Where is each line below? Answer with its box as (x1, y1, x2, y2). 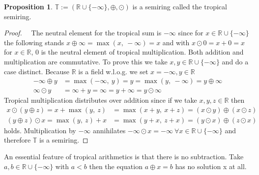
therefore (4, 135, 31, 145)
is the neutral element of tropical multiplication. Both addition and (41, 47, 244, 57)
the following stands (4, 37, 64, 47)
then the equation (89, 161, 143, 171)
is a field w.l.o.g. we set (78, 66, 148, 76)
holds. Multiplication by (4, 125, 76, 135)
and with (162, 37, 190, 47)
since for (178, 28, 203, 38)
